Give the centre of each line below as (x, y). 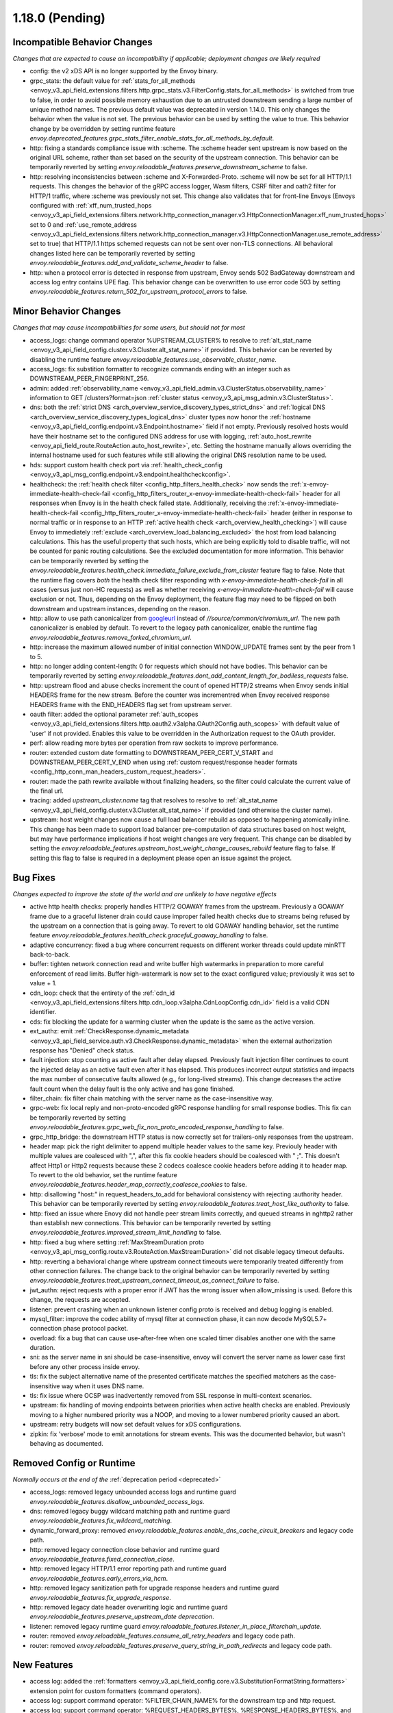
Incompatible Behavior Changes (83, 42)
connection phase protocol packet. (79, 1329)
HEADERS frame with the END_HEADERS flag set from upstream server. (131, 704)
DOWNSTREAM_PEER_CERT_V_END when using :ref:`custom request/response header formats (164, 762)
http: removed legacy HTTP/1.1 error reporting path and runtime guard (128, 1568)
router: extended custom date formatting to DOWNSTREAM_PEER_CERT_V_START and (151, 752)
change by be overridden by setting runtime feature (103, 128)
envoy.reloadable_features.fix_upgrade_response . (100, 1597)
